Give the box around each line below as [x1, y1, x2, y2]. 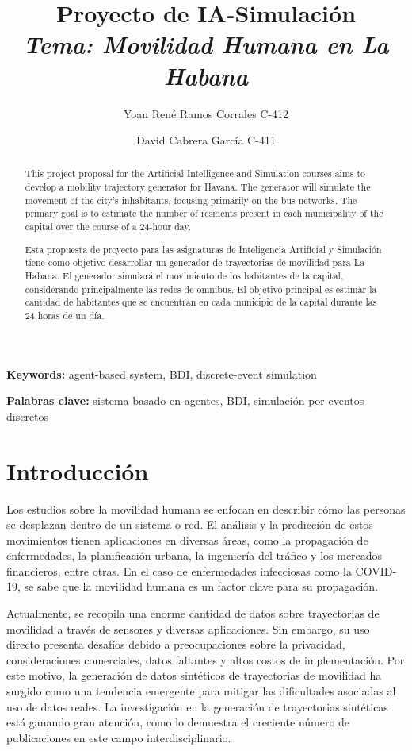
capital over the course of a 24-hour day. [25, 220, 192, 233]
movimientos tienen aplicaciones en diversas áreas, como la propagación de [6, 531, 368, 548]
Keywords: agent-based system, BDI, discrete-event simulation [6, 365, 317, 382]
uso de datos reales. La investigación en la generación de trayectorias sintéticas [6, 698, 388, 714]
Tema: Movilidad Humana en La [23, 28, 389, 61]
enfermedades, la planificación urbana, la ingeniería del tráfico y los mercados [6, 547, 383, 564]
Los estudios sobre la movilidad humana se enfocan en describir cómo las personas [6, 500, 406, 517]
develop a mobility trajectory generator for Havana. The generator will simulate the [25, 180, 371, 194]
